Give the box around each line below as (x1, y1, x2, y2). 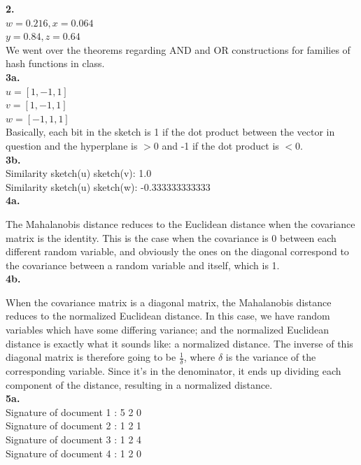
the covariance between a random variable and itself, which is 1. (6, 257, 280, 272)
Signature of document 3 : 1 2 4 (6, 432, 142, 447)
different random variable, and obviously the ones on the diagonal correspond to (6, 244, 349, 259)
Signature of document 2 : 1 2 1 (6, 418, 142, 433)
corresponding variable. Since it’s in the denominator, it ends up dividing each (6, 364, 341, 378)
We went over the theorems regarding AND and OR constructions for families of (6, 42, 351, 57)
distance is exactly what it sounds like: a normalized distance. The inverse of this (6, 336, 353, 350)
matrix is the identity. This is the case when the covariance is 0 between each (6, 230, 337, 245)
